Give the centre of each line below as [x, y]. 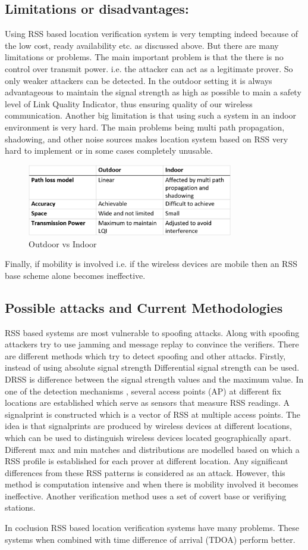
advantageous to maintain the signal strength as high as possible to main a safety [153, 92]
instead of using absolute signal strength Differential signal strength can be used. [152, 367]
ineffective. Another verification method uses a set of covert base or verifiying [146, 495]
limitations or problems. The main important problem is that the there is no [144, 57]
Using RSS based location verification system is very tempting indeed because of [152, 34]
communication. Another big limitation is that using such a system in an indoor [151, 115]
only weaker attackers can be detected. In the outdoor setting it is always [139, 80]
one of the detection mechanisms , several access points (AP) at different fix [143, 391]
